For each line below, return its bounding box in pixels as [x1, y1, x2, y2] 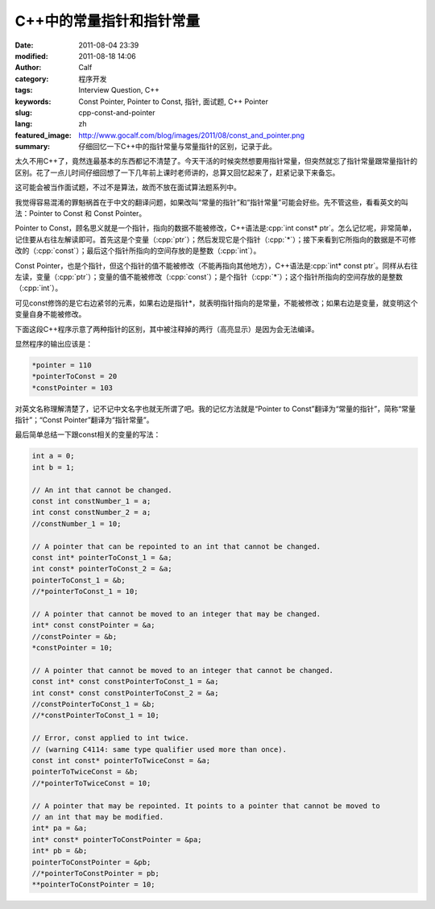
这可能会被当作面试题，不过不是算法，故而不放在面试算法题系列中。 [14, 182, 241, 193]
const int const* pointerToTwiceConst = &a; [31, 756, 211, 765]
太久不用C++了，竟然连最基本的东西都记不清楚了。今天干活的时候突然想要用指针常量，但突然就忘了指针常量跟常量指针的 [14, 156, 418, 166]
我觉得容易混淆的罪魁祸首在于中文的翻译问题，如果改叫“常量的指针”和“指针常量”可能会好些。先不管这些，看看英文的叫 [14, 197, 408, 207]
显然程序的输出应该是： [14, 338, 93, 348]
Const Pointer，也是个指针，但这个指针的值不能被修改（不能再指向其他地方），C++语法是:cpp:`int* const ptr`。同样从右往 [14, 260, 418, 270]
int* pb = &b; [31, 846, 88, 856]
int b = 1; [31, 463, 75, 471]
